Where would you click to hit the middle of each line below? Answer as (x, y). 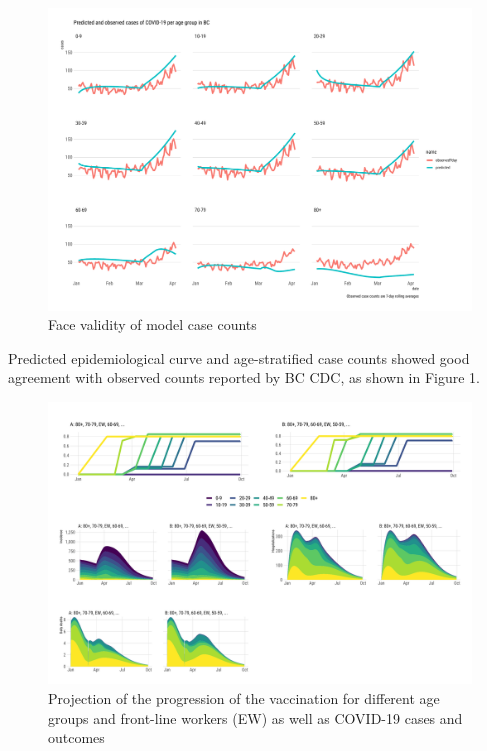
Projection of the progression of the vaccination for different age (244, 698)
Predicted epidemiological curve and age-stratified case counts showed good (239, 357)
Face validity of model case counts (152, 324)
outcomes (76, 737)
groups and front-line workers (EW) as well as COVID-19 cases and (255, 717)
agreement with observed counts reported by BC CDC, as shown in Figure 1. (244, 377)
